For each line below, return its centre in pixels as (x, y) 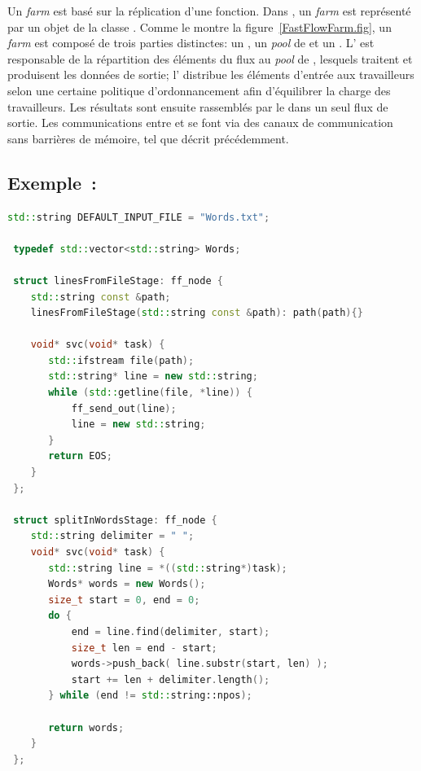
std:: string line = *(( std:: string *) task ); (168, 568)
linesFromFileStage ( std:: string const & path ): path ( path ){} (197, 313)
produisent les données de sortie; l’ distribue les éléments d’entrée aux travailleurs (211, 74)
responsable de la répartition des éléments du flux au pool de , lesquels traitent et (210, 58)
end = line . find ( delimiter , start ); (171, 631)
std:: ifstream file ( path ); (121, 360)
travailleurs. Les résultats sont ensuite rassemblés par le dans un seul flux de (198, 106)
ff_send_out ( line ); (124, 408)
